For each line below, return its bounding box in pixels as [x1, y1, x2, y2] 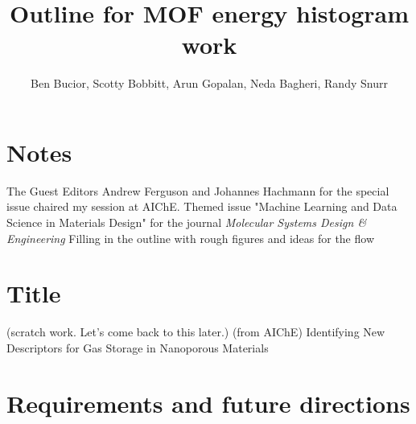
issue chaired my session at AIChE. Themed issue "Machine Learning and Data [6, 198, 397, 215]
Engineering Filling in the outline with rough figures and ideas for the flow [6, 229, 374, 246]
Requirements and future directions [6, 386, 410, 419]
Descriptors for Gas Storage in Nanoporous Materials [6, 339, 269, 356]
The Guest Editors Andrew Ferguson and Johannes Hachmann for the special [6, 182, 389, 199]
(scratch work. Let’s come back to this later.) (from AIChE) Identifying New [6, 323, 385, 340]
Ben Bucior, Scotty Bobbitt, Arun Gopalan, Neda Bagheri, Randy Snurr [31, 75, 388, 92]
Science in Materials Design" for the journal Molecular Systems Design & [6, 214, 367, 231]
